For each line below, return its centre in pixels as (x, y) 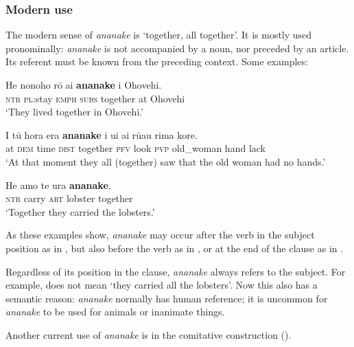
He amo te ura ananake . (58, 184)
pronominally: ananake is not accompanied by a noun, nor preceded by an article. (177, 48)
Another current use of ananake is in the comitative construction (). (149, 334)
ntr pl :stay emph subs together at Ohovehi (95, 98)
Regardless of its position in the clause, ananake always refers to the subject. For (176, 271)
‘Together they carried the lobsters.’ (80, 211)
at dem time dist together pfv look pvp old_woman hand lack (135, 148)
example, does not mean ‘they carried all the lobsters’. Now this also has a (162, 285)
